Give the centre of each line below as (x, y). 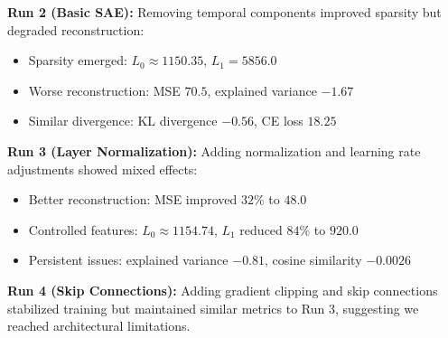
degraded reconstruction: (76, 29)
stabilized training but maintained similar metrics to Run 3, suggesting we (213, 308)
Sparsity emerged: (78, 60)
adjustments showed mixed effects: (103, 169)
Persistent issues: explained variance (128, 260)
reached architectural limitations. (99, 326)
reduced (261, 229)
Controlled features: (83, 229)
